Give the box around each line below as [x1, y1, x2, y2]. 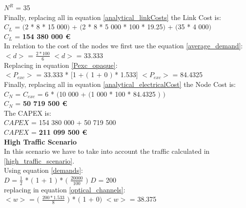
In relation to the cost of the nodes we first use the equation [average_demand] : [4, 41, 243, 51]
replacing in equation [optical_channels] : [4, 184, 125, 194]
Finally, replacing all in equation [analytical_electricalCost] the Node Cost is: [4, 79, 236, 89]
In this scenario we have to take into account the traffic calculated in [4, 146, 210, 156]
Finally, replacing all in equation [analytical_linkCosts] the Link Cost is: [4, 12, 221, 22]
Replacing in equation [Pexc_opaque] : [4, 60, 118, 70]
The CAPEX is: [4, 107, 51, 118]
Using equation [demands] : [4, 165, 83, 175]
